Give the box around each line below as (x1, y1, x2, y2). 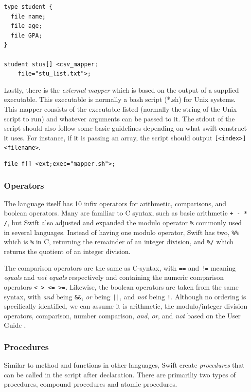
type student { (4, 3, 53, 10)
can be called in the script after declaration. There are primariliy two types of (4, 369, 236, 379)
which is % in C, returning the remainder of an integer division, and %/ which (4, 236, 233, 247)
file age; (11, 22, 42, 30)
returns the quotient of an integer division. (4, 246, 131, 256)
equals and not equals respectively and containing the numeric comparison (4, 272, 224, 282)
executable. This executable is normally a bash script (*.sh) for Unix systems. (4, 94, 236, 104)
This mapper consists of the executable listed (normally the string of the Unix (4, 103, 237, 114)
